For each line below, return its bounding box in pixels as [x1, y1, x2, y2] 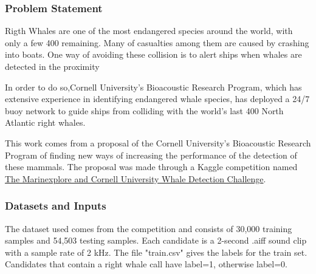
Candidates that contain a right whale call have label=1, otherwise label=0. [5, 258, 287, 270]
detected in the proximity [5, 60, 100, 72]
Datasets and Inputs [5, 198, 106, 213]
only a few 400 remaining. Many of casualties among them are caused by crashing [5, 36, 309, 49]
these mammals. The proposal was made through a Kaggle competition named [5, 160, 298, 173]
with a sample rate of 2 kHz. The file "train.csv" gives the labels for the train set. [5, 245, 307, 258]
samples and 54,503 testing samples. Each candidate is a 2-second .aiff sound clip [5, 234, 307, 247]
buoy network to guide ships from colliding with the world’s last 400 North [5, 104, 284, 117]
